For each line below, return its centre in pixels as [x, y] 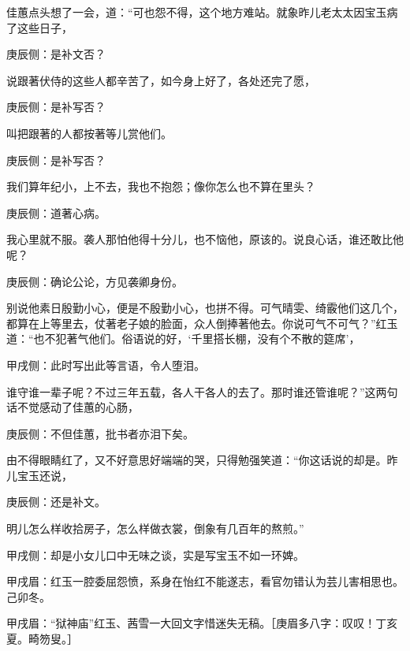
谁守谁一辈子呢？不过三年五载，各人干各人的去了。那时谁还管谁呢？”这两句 [202, 391]
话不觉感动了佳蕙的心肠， [73, 407]
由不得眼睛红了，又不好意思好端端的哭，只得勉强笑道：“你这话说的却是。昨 [202, 460]
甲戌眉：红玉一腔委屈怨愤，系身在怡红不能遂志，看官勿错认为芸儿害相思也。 [205, 581]
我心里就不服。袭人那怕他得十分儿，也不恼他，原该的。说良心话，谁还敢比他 [205, 239]
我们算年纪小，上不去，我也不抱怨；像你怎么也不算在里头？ [161, 186]
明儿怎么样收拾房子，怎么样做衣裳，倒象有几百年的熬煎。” [155, 528]
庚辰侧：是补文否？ [56, 54]
